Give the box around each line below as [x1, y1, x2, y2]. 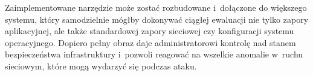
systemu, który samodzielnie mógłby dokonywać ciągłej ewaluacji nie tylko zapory [5, 13, 309, 25]
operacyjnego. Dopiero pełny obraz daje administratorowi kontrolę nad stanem [5, 36, 296, 48]
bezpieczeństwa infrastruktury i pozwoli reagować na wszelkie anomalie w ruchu [5, 48, 303, 60]
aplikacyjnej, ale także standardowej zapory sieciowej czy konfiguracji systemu [5, 25, 294, 37]
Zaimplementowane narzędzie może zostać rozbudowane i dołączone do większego [5, 1, 307, 13]
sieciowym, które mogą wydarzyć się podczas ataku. [5, 59, 197, 72]
